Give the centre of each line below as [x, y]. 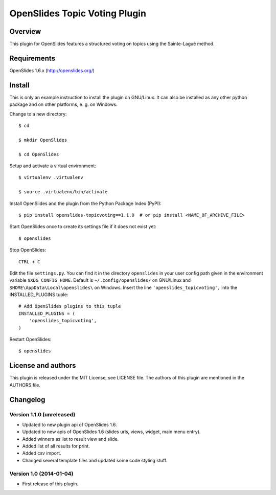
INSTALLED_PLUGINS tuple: [39, 295]
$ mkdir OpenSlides [43, 140]
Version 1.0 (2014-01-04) [41, 474]
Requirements [32, 58]
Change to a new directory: [38, 114]
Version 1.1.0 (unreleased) [42, 414]
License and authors [43, 366]
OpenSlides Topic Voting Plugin [78, 13]
